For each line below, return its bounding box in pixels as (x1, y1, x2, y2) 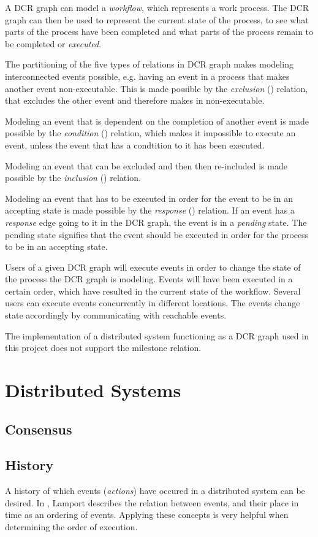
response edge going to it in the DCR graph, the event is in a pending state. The (5, 215, 307, 228)
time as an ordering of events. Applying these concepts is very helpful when (5, 508, 289, 521)
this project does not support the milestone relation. (5, 341, 202, 354)
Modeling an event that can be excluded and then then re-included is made (5, 159, 287, 172)
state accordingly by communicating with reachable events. (5, 309, 227, 322)
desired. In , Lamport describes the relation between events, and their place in (5, 496, 299, 509)
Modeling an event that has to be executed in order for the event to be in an (5, 191, 293, 204)
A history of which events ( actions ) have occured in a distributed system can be (5, 484, 305, 497)
